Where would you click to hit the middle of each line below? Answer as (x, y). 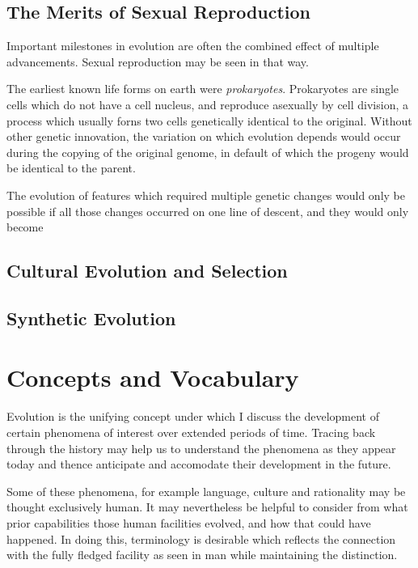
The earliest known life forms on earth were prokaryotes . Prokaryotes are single (203, 89)
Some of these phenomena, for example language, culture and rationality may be (206, 491)
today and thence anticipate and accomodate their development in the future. (199, 464)
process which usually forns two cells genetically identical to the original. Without (209, 120)
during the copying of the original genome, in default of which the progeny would (208, 152)
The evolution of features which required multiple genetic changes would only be (206, 195)
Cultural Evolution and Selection (147, 271)
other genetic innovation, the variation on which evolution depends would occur (204, 136)
